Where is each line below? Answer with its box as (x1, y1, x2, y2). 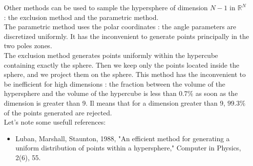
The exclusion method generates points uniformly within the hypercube (4, 50, 218, 60)
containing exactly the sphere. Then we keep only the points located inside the (4, 59, 239, 70)
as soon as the (195, 88, 238, 98)
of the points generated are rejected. (4, 107, 112, 117)
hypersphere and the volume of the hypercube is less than (4, 88, 177, 98)
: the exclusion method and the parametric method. (4, 12, 159, 22)
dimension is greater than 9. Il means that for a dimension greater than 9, (4, 97, 226, 108)
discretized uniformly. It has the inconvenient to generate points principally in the (4, 31, 249, 41)
